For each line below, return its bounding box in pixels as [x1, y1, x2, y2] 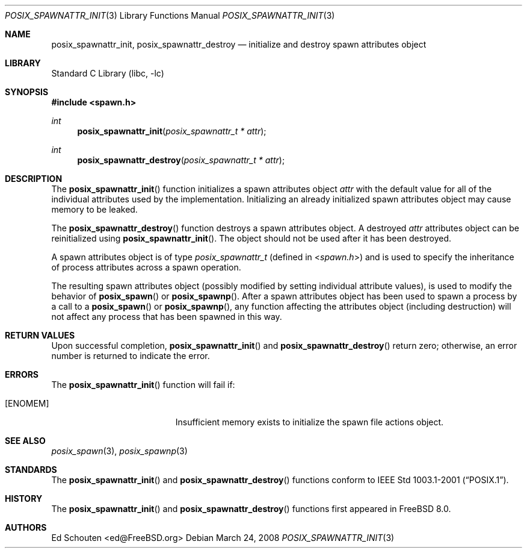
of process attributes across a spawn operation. [51, 262, 241, 272]
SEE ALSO [5, 436, 46, 446]
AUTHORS [5, 522, 47, 533]
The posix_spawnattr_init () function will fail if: [51, 380, 235, 390]
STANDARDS [5, 464, 57, 475]
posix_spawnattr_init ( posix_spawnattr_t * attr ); [77, 126, 267, 136]
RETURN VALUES [5, 330, 75, 340]
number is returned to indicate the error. [51, 351, 210, 361]
